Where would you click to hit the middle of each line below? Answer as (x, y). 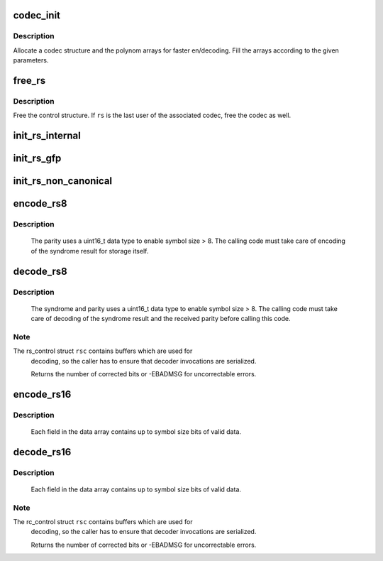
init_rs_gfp (37, 159)
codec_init (37, 15)
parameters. (31, 60)
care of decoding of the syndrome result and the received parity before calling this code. (161, 319)
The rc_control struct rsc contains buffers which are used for (103, 522)
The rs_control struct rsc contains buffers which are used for (103, 351)
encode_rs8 (40, 203)
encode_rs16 (42, 394)
